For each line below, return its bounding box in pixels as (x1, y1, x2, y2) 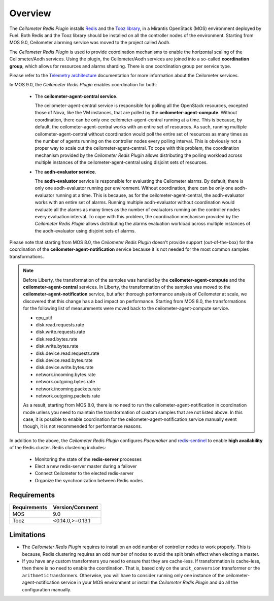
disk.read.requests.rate (36, 322, 85, 327)
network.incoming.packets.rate (36, 386, 101, 392)
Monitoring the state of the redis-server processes (35, 456, 142, 462)
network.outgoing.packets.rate (36, 392, 100, 398)
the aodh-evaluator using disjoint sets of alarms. (35, 227, 136, 233)
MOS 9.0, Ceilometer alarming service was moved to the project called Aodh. (9, 40, 171, 46)
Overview (9, 8, 51, 19)
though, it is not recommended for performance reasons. (23, 423, 142, 429)
